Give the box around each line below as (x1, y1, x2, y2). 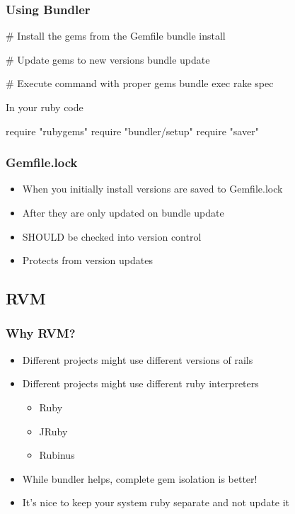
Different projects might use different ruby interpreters (22, 376, 259, 391)
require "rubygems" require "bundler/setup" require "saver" (6, 123, 259, 138)
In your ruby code (6, 100, 83, 114)
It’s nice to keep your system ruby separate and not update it (22, 495, 290, 510)
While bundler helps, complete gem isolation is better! (22, 471, 258, 486)
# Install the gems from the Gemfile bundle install (6, 28, 226, 43)
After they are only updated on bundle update (22, 205, 224, 219)
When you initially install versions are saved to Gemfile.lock (22, 181, 283, 196)
